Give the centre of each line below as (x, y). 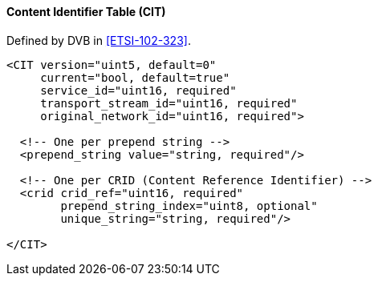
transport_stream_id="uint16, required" (169, 103)
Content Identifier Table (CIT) (86, 12)
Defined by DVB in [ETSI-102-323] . (99, 40)
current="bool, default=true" (135, 77)
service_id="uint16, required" (138, 90)
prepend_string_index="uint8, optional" (189, 205)
